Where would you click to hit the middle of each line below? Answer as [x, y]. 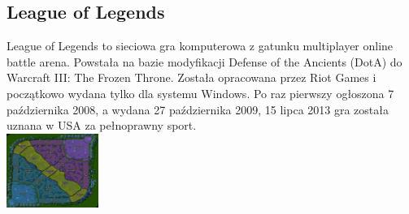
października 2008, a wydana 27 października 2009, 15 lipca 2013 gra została [198, 109]
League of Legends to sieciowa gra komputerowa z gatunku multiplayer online [200, 46]
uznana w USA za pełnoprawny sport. [102, 125]
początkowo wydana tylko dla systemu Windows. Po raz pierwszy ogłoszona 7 [200, 93]
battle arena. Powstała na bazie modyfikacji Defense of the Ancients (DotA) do [204, 61]
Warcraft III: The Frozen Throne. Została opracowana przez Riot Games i [191, 77]
